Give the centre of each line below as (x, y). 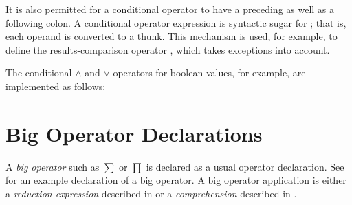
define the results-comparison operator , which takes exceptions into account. (168, 49)
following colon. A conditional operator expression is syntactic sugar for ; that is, (176, 22)
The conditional (39, 73)
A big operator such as (53, 166)
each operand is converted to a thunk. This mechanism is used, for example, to (172, 36)
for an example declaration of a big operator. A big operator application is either (176, 180)
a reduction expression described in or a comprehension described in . (151, 193)
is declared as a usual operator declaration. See (245, 166)
